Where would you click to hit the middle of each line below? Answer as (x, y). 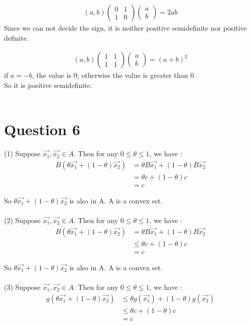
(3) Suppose (22, 287)
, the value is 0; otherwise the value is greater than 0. (114, 75)
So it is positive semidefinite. (48, 85)
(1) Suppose (22, 153)
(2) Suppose (22, 220)
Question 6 (42, 129)
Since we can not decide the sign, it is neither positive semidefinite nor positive (125, 28)
